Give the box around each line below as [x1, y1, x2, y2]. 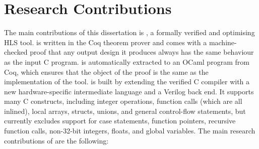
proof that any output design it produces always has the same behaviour [30, 47, 254, 57]
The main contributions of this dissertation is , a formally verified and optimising [4, 27, 255, 38]
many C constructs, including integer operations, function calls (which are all [4, 96, 242, 106]
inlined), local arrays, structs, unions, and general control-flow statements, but [4, 105, 246, 116]
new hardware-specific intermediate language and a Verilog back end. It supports [4, 86, 254, 96]
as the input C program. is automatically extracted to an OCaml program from [4, 56, 249, 67]
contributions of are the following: [4, 135, 109, 145]
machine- [209, 37, 237, 47]
